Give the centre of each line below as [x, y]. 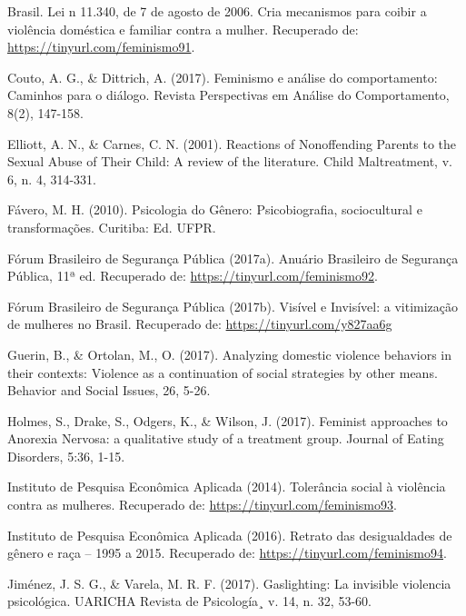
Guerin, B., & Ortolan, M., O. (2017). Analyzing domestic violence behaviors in [230, 354]
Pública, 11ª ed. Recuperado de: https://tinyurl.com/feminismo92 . [193, 276]
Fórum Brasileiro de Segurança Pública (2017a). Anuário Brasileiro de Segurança [233, 258]
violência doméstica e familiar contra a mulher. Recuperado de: [183, 29]
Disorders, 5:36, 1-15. [66, 456]
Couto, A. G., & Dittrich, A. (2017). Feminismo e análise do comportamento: [223, 77]
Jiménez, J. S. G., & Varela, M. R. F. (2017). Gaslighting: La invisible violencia [229, 583]
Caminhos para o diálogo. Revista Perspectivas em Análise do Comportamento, [228, 95]
